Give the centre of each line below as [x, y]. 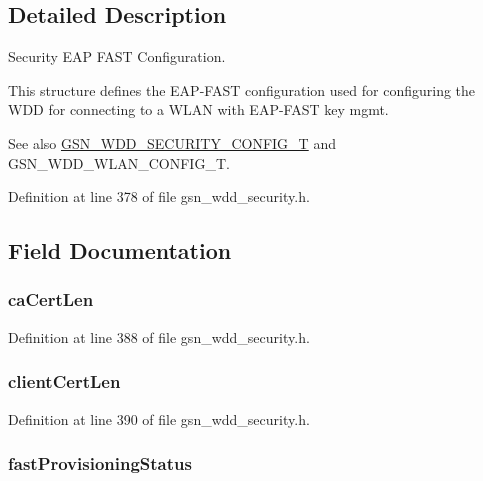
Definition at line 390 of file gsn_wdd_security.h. [159, 418]
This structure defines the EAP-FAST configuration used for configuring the [242, 89]
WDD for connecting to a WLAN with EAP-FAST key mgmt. [198, 109]
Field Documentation [120, 250]
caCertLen [51, 299]
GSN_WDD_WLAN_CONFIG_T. [119, 162]
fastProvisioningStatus [100, 463]
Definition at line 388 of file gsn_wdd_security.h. [159, 336]
